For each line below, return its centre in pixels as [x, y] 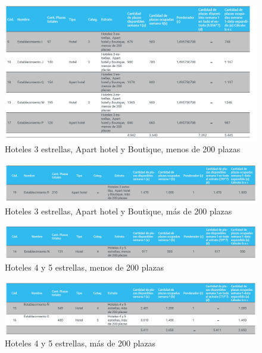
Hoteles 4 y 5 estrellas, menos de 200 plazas [85, 267]
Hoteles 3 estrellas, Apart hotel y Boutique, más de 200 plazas [118, 211]
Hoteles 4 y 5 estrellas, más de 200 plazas [80, 343]
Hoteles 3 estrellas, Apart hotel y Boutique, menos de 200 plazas [123, 148]
